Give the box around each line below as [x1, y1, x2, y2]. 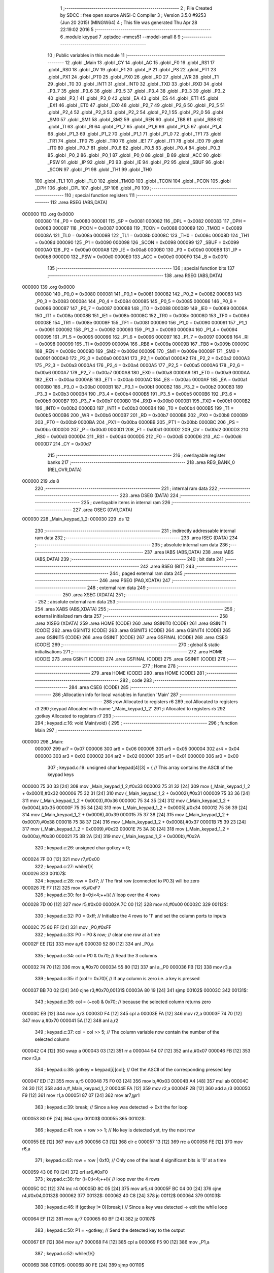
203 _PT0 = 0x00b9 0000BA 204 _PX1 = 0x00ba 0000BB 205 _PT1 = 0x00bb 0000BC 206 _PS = [35, 419, 239, 425]
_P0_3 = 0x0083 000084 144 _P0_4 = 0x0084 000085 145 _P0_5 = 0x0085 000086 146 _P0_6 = [35, 298, 237, 304]
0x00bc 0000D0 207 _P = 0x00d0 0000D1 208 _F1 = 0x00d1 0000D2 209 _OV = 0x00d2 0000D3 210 [35, 426, 249, 432]
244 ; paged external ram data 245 [109, 570, 183, 576]
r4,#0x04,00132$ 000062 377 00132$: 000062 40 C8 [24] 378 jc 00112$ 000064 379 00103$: [22, 1193, 222, 1199]
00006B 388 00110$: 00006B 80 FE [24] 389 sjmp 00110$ [22, 1262, 145, 1268]
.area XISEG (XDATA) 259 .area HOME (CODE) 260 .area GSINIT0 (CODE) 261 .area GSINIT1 [35, 620, 227, 626]
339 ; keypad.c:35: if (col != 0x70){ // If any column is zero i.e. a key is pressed [35, 976, 200, 982]
